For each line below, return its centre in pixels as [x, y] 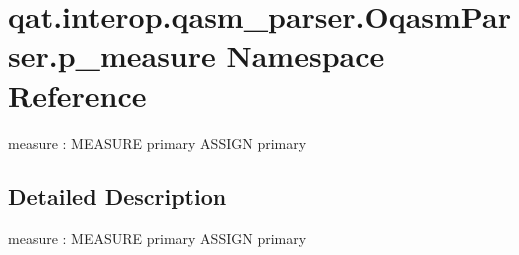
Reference [77, 94]
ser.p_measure [112, 55]
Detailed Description [117, 196]
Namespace [305, 55]
